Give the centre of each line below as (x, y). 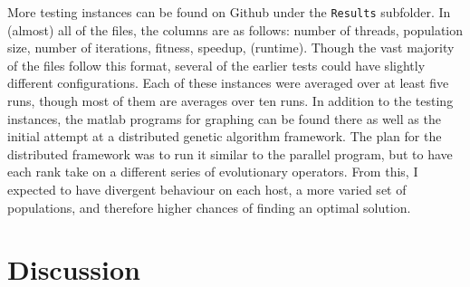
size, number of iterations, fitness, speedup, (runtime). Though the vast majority (231, 48)
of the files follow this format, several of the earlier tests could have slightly (216, 65)
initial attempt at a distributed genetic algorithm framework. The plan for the (225, 136)
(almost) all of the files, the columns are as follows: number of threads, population (235, 29)
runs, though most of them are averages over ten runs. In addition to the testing (230, 101)
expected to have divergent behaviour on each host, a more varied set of (207, 189)
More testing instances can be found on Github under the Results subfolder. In (229, 12)
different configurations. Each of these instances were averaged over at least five (228, 83)
